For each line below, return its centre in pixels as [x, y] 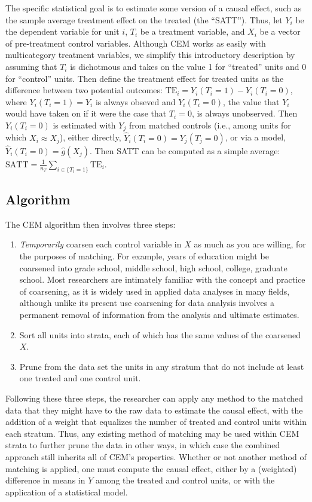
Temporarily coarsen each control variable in [100, 244]
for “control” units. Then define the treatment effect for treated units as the [145, 78]
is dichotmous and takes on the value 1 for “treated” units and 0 [188, 66]
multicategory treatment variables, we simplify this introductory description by [150, 55]
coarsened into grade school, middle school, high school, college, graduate [153, 267]
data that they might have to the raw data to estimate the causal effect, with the [154, 410]
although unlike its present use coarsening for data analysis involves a [147, 303]
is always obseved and [135, 101]
